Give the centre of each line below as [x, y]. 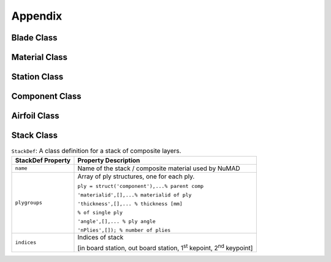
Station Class [37, 77]
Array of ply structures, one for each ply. [136, 176]
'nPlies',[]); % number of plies [124, 230]
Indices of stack [101, 237]
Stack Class [35, 136]
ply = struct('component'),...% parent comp [141, 186]
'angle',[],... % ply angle [116, 221]
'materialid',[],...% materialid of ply [135, 195]
